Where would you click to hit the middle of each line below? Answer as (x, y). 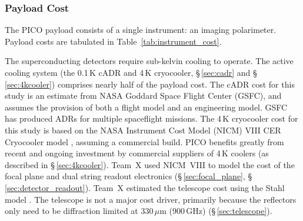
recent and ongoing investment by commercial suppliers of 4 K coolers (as (137, 153)
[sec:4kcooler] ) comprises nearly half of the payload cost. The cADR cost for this (150, 84)
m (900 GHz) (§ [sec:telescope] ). (216, 211)
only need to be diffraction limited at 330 (79, 211)
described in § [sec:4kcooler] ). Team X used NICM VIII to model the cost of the (150, 164)
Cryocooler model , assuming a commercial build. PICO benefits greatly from (144, 141)
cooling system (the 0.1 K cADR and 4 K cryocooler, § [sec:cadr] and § (131, 72)
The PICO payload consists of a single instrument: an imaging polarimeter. (141, 30)
